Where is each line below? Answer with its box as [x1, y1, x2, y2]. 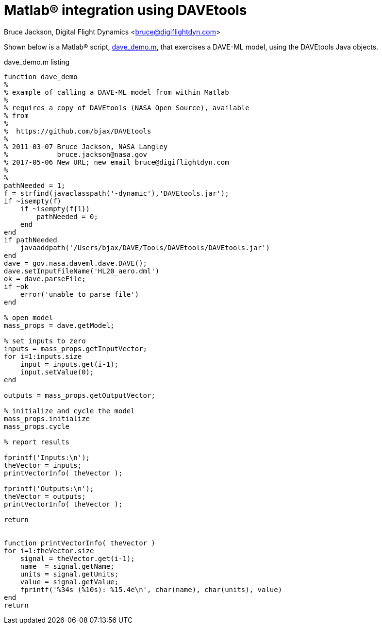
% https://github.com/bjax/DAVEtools [4, 127, 151, 135]
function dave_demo [4, 72, 78, 81]
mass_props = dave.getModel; [4, 321, 115, 329]
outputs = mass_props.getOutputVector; [4, 391, 155, 399]
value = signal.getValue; [20, 577, 119, 586]
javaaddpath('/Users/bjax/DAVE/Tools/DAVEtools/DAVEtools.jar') [20, 243, 270, 252]
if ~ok [4, 282, 29, 290]
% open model [4, 313, 53, 322]
